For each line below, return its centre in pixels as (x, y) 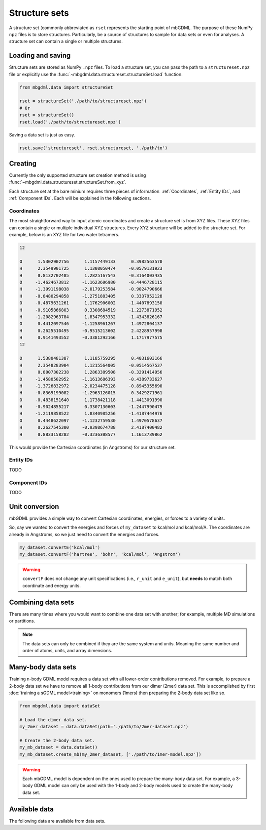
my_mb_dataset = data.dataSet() (59, 747)
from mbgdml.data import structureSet (66, 87)
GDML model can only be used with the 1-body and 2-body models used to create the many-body (133, 786)
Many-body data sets (43, 667)
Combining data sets (42, 602)
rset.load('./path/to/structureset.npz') (70, 122)
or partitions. (22, 621)
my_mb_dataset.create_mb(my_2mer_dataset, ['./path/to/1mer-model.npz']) (110, 754)
